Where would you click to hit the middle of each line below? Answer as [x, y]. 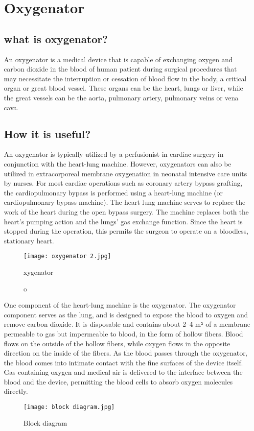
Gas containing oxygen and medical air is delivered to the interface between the [123, 372]
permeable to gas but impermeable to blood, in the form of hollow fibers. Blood [124, 333]
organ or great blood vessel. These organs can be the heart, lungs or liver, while [124, 88]
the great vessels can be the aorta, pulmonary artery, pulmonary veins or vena [121, 97]
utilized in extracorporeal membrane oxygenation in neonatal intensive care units [126, 173]
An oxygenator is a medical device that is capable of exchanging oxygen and [118, 59]
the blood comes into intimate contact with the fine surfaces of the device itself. [124, 362]
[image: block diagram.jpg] [69, 407]
